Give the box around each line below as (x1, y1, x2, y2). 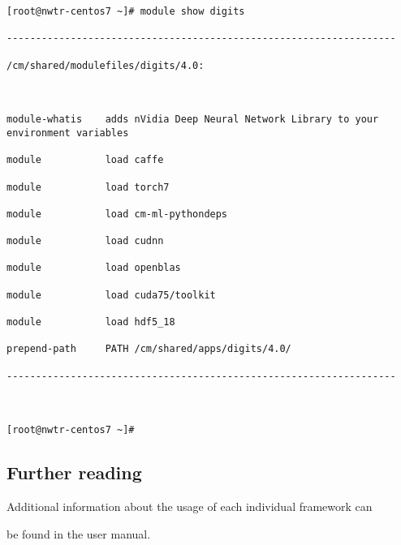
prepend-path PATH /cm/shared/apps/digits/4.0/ (6, 343, 291, 355)
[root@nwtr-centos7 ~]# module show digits (6, 5, 245, 17)
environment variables (6, 127, 129, 139)
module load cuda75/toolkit (6, 289, 216, 301)
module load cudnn (6, 235, 164, 247)
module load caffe (6, 154, 164, 166)
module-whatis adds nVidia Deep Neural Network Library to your (6, 114, 379, 126)
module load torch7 (6, 181, 170, 193)
